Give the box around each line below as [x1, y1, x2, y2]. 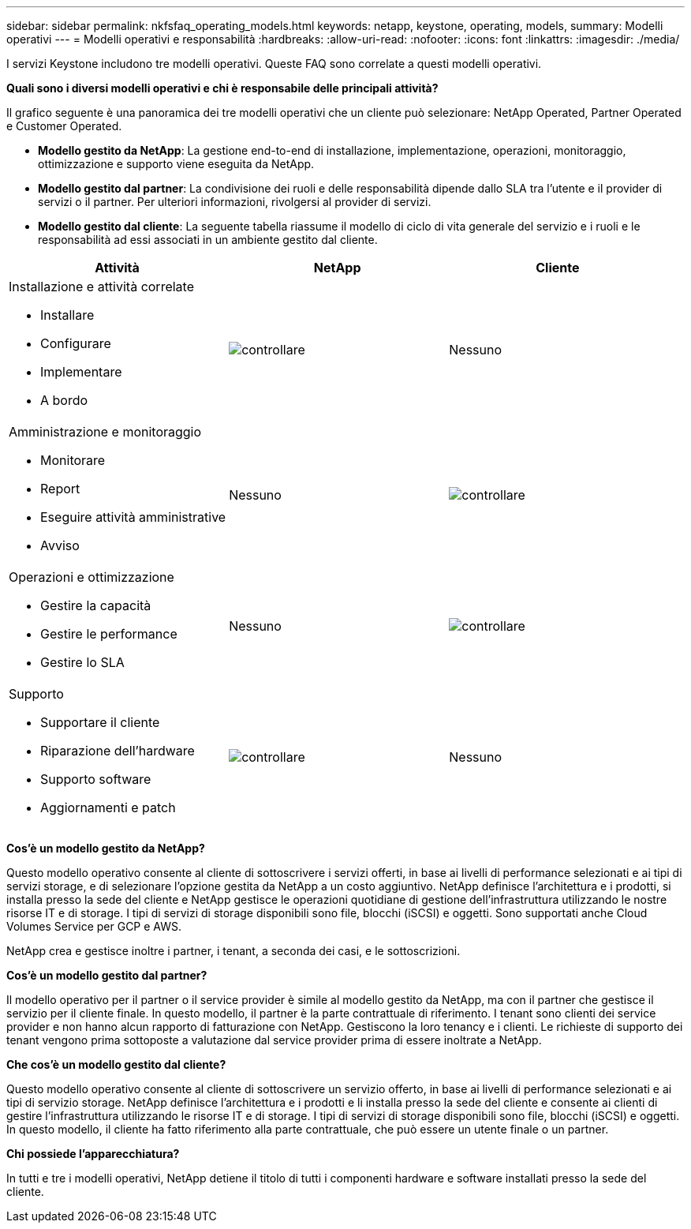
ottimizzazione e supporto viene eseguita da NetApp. [38, 157, 315, 170]
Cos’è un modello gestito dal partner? [6, 969, 207, 982]
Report [40, 481, 80, 496]
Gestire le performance [40, 626, 177, 642]
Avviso [40, 538, 80, 553]
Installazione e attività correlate [9, 279, 194, 294]
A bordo [40, 392, 88, 408]
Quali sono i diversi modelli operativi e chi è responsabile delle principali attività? [6, 81, 439, 95]
